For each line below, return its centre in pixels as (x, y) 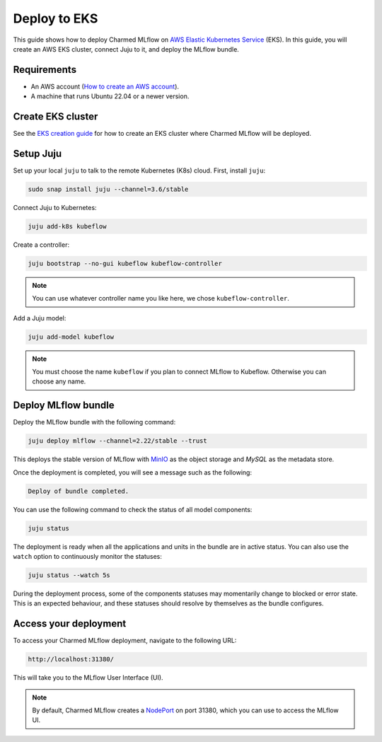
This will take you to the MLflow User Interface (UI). (88, 678)
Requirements (45, 70)
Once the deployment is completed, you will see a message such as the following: (133, 472)
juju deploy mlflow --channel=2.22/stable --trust (118, 441)
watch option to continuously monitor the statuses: (87, 557)
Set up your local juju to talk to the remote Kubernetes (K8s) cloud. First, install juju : (139, 170)
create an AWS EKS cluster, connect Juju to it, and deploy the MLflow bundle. (126, 49)
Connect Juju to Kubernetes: (55, 208)
